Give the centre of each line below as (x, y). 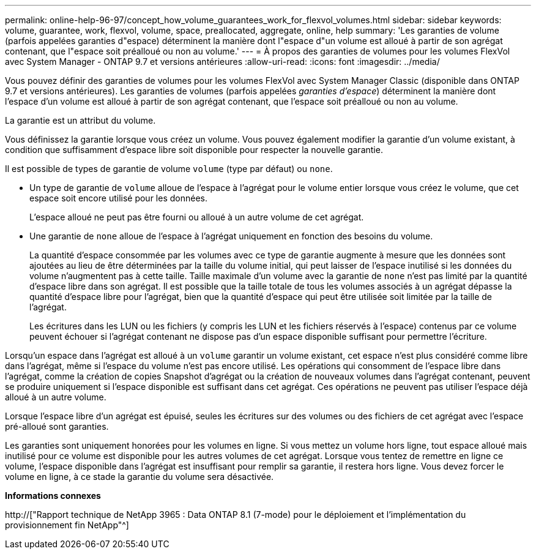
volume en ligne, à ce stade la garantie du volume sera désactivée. (140, 477)
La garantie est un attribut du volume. (80, 120)
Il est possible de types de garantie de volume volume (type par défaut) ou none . (169, 169)
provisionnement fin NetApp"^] (67, 525)
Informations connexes (53, 496)
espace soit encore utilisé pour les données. (118, 198)
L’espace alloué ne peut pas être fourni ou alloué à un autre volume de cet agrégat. (197, 217)
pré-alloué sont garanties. (57, 426)
